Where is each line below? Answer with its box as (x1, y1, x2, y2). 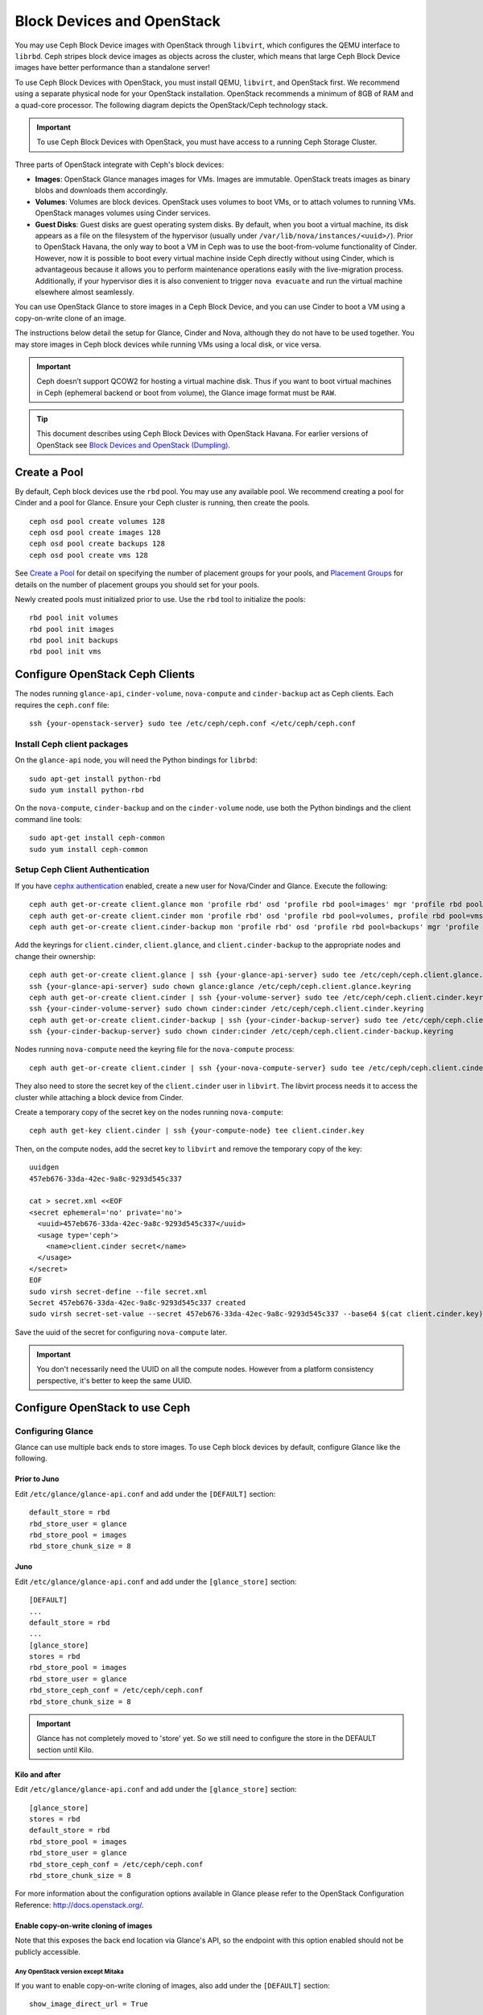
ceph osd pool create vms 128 (29, 550, 149, 559)
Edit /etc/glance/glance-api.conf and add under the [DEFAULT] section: (14, 1489, 276, 1498)
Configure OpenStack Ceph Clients (14, 667, 195, 681)
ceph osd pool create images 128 (29, 528, 161, 537)
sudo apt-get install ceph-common (29, 833, 165, 842)
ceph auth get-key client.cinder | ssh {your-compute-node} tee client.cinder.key (29, 1126, 365, 1136)
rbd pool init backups (29, 636, 119, 645)
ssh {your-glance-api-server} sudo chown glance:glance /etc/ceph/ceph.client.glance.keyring (29, 982, 411, 991)
